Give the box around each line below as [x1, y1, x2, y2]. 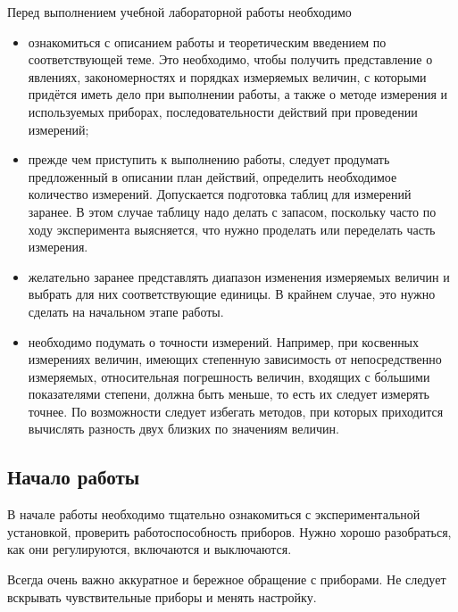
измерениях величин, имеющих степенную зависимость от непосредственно [28, 350, 442, 368]
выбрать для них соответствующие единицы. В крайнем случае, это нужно [28, 285, 436, 303]
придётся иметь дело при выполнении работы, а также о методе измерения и [28, 85, 447, 103]
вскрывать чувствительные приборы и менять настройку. [7, 587, 317, 606]
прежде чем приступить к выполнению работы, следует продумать [28, 150, 390, 169]
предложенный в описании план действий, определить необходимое [28, 167, 397, 186]
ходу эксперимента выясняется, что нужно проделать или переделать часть [28, 219, 436, 238]
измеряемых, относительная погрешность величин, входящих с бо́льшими [28, 367, 430, 385]
